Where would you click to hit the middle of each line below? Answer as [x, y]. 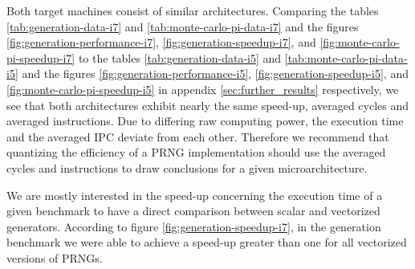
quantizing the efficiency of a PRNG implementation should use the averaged [196, 152]
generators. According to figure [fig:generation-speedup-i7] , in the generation [194, 226]
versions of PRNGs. [55, 257]
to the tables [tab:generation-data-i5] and [180, 57]
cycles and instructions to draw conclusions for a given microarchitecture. [187, 167]
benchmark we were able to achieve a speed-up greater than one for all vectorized [207, 242]
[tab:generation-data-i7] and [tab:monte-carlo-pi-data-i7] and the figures [183, 26]
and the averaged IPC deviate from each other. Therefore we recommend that [198, 136]
